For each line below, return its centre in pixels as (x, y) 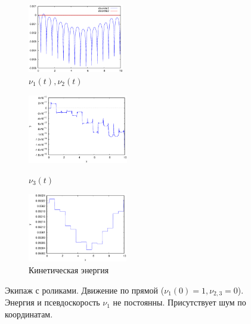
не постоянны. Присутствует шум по (179, 302)
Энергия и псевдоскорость (52, 302)
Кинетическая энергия (69, 270)
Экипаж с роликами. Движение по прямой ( (85, 290)
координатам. (29, 314)
